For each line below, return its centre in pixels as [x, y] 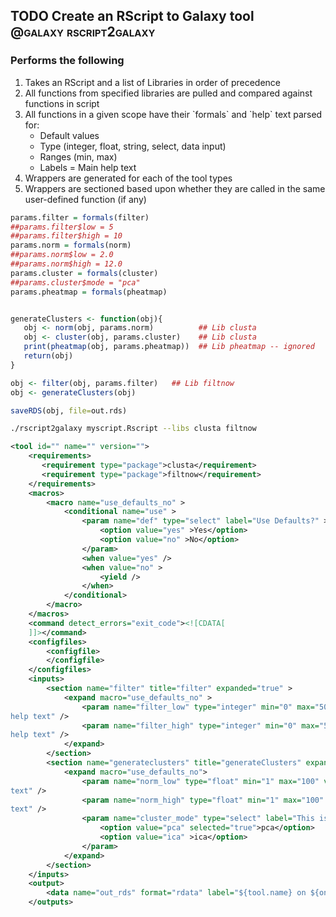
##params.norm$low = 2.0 [62, 255]
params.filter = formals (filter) [80, 217]
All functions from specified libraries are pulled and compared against [168, 93]
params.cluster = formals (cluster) [84, 273]
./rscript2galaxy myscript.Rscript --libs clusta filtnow [133, 429]
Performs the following [67, 61]
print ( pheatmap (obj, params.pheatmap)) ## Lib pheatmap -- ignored [169, 347]
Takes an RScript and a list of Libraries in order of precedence [153, 82]
